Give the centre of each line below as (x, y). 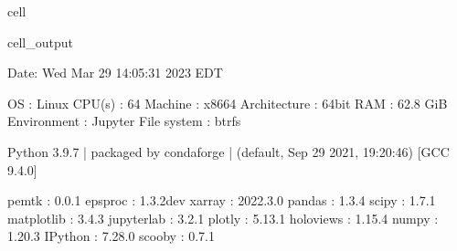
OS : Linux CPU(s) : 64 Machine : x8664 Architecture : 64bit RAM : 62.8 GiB (228, 103)
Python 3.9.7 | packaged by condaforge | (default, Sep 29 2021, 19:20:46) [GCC (228, 151)
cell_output (40, 42)
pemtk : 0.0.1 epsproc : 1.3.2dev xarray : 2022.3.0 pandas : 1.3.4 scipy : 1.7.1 (222, 200)
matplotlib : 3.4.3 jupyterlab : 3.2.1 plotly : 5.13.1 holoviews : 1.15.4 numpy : (223, 218)
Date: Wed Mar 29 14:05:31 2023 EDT (115, 73)
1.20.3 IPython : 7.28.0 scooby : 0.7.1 (112, 236)
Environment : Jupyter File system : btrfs (124, 121)
